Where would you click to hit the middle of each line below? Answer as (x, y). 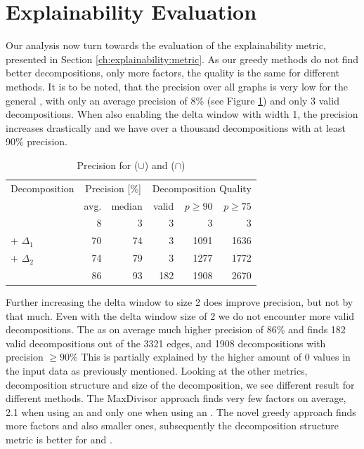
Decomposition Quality (202, 188)
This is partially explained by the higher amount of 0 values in (216, 357)
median (127, 205)
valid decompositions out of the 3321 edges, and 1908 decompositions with (166, 343)
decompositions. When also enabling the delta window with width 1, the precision (182, 114)
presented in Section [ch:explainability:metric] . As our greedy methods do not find (182, 59)
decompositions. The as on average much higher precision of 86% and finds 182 (176, 329)
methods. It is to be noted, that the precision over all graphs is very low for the (177, 86)
